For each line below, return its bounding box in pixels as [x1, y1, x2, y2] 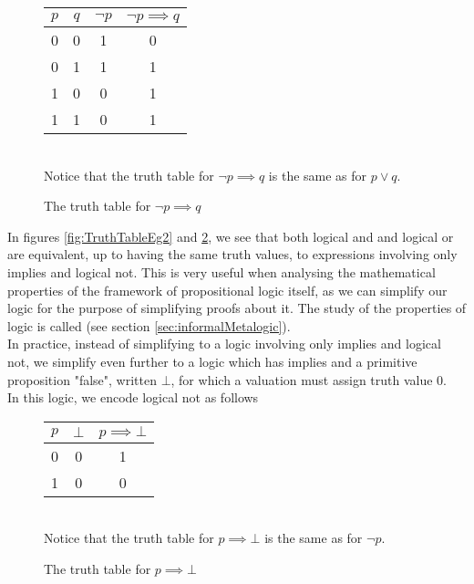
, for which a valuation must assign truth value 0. [170, 370, 448, 389]
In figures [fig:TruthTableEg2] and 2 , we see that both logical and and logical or [7, 226, 454, 245]
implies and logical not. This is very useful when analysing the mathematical [7, 262, 436, 281]
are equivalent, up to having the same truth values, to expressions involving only [7, 245, 458, 264]
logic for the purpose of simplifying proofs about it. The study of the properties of [7, 298, 467, 318]
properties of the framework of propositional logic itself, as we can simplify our [7, 280, 448, 299]
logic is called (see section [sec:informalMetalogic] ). [7, 316, 291, 335]
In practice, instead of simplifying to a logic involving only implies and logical [7, 334, 441, 353]
